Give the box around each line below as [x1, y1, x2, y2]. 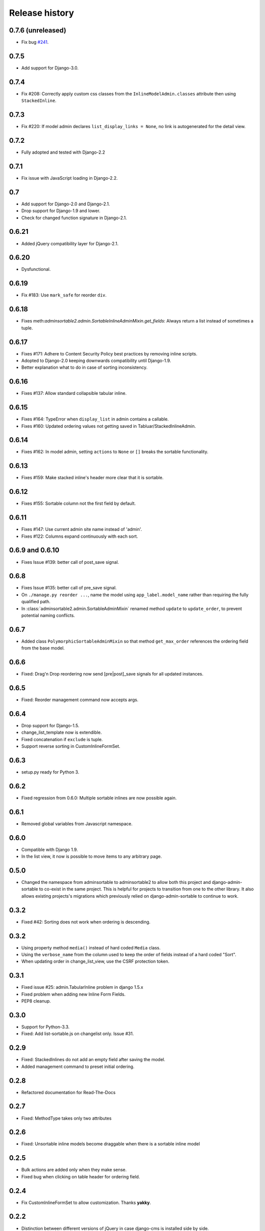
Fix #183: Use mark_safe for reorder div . [21, 292, 107, 298]
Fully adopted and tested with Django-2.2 [21, 149, 106, 155]
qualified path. [21, 599, 51, 605]
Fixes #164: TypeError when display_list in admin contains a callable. [21, 416, 169, 422]
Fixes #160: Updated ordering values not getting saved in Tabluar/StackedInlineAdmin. [21, 423, 196, 429]
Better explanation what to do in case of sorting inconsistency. [21, 364, 148, 370]
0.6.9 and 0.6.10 [9, 546, 60, 554]
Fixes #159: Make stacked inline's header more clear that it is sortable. [21, 475, 164, 481]
